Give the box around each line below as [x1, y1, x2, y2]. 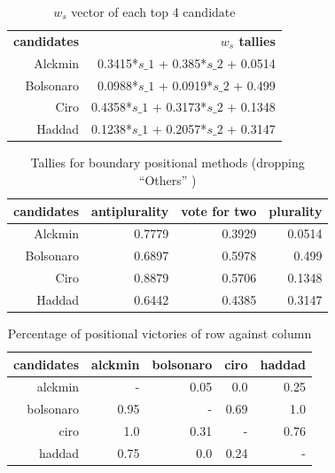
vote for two [181, 201, 257, 220]
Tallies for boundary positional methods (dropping [30, 153, 305, 172]
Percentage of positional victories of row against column [7, 323, 312, 342]
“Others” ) [138, 170, 197, 189]
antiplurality [91, 201, 169, 220]
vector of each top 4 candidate [71, 3, 236, 20]
